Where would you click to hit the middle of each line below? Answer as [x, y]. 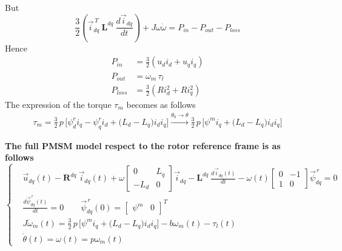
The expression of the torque [58, 105]
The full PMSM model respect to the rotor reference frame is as [143, 145]
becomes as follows [161, 105]
